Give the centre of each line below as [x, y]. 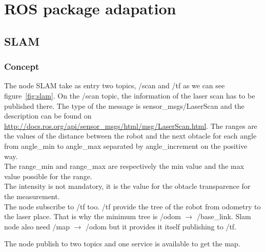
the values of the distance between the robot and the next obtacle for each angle [130, 136]
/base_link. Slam [224, 216]
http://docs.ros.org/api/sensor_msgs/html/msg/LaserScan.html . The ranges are [131, 125]
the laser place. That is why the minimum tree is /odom [93, 216]
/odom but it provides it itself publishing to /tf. [161, 226]
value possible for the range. [48, 176]
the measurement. [32, 196]
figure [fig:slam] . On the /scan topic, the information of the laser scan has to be [130, 95]
